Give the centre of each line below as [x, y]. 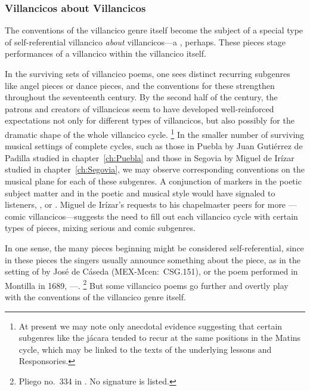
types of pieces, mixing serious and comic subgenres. [100, 228]
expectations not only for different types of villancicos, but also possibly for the [150, 120]
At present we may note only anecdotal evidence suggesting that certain [151, 326]
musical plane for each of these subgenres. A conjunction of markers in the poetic [153, 181]
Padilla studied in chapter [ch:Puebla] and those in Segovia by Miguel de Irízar [150, 157]
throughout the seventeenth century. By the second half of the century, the [141, 97]
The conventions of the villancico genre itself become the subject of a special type [154, 30]
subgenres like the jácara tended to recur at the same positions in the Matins [160, 338]
